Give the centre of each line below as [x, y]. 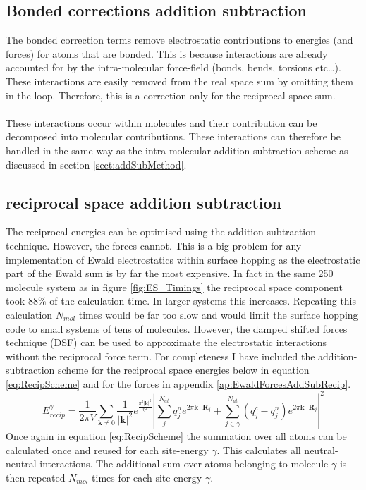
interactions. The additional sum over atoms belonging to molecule [184, 464]
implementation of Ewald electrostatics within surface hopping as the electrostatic [183, 259]
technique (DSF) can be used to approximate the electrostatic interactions [166, 342]
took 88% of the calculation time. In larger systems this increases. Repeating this [181, 301]
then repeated [36, 477]
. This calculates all [259, 449]
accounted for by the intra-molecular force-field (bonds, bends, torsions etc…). [173, 67]
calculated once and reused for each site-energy [107, 449]
